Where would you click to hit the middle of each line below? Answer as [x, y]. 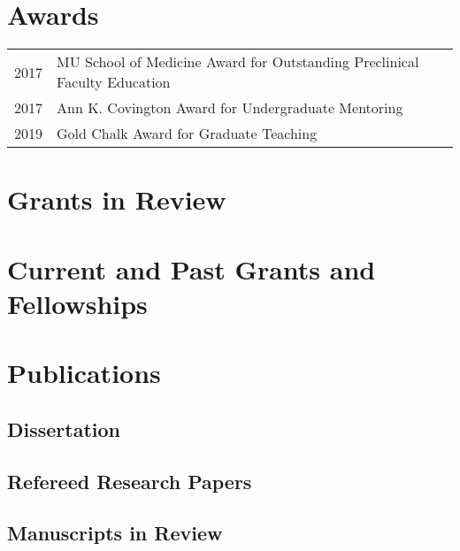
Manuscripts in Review [115, 533]
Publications [84, 373]
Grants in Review [117, 199]
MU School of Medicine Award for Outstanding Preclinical [238, 62]
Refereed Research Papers [130, 481]
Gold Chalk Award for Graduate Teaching [187, 134]
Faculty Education [114, 82]
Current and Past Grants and [192, 268]
